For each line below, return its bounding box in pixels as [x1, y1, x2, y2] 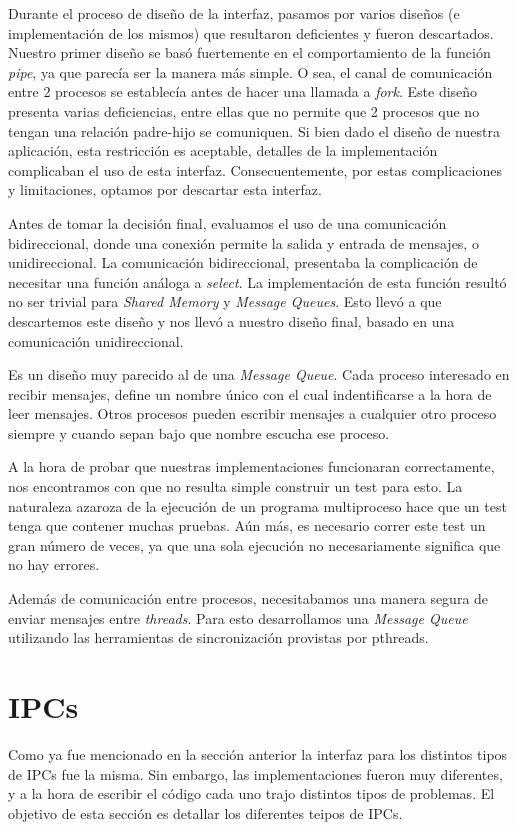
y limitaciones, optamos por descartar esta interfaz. [8, 179, 322, 200]
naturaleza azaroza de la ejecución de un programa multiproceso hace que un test [8, 495, 507, 516]
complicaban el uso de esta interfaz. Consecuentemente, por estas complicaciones [8, 159, 502, 180]
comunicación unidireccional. [8, 330, 184, 351]
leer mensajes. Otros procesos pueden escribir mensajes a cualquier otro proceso [8, 403, 497, 424]
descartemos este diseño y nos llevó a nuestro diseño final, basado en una [8, 310, 455, 331]
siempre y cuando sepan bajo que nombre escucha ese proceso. [8, 422, 390, 443]
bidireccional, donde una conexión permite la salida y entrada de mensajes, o [8, 232, 479, 253]
